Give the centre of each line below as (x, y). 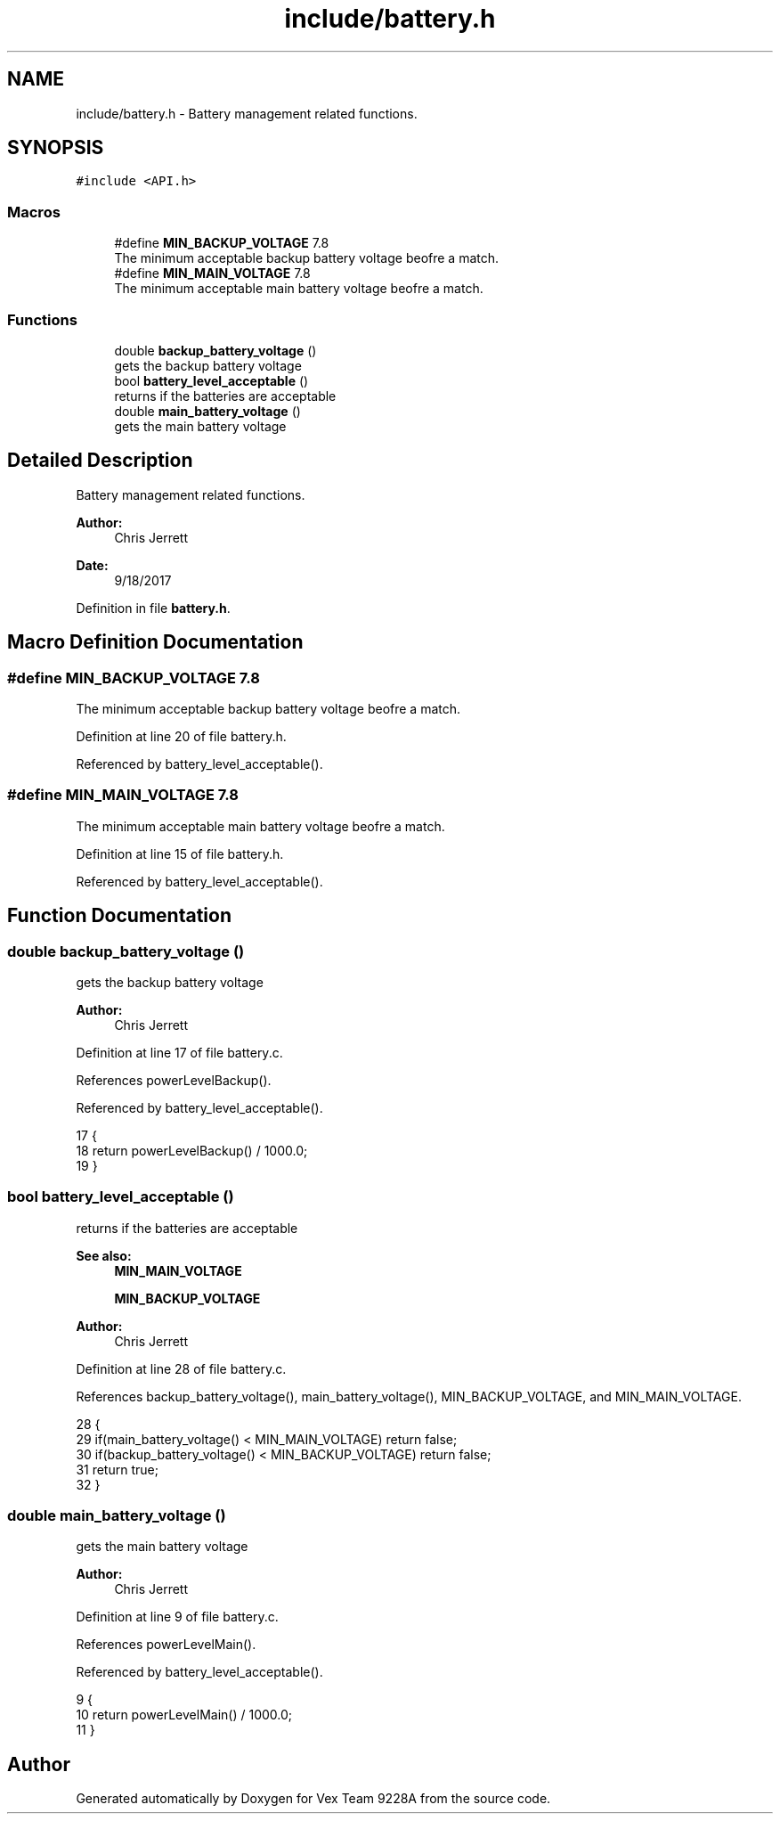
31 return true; (117, 1469)
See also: (104, 1255)
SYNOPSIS (56, 148)
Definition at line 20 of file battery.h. (181, 736)
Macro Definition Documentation (155, 642)
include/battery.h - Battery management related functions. (247, 113)
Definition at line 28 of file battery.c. (181, 1368)
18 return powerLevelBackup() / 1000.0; (192, 1150)
